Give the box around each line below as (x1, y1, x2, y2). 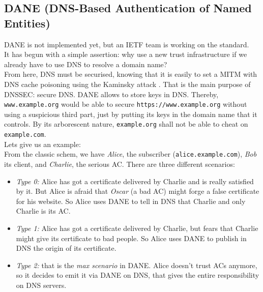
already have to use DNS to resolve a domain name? (4, 59, 167, 69)
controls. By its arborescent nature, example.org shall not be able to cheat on (4, 119, 248, 129)
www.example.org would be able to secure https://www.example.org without (4, 99, 247, 109)
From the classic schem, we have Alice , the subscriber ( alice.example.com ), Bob (4, 149, 257, 159)
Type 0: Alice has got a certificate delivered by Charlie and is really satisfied (16, 176, 254, 186)
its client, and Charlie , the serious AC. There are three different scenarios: (4, 158, 235, 169)
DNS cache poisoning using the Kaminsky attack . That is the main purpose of (4, 78, 251, 89)
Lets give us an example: (4, 138, 81, 149)
